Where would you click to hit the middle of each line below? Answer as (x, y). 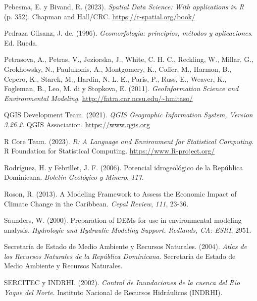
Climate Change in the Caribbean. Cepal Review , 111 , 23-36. (96, 203)
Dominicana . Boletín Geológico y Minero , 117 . (74, 177)
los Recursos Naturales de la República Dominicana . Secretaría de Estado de (120, 256)
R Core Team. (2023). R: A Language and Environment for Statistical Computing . (129, 141)
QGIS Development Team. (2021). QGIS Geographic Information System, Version (128, 115)
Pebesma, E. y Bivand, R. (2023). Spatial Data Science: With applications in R (124, 6)
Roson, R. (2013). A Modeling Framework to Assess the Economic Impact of (120, 193)
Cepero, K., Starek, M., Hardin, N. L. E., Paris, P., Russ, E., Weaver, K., (115, 78)
